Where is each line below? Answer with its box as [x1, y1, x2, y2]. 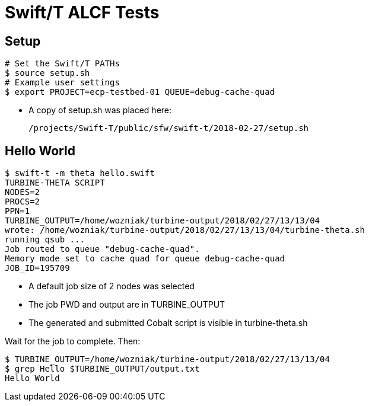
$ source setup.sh [5, 68, 90, 78]
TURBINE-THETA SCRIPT [5, 178, 105, 188]
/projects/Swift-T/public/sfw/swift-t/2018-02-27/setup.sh [28, 123, 309, 133]
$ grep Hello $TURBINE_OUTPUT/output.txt [5, 364, 200, 374]
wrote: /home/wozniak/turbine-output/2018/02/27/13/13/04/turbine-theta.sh [5, 225, 365, 235]
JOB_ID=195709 [5, 263, 70, 273]
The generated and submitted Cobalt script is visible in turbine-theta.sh [28, 318, 308, 328]
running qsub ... [5, 235, 85, 245]
